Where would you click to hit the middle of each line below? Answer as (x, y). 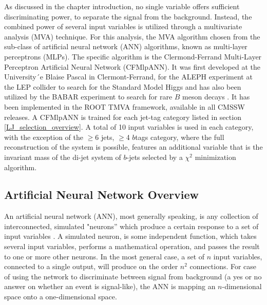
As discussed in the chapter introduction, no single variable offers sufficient (122, 6)
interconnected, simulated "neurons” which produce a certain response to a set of (131, 226)
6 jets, (105, 137)
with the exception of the (44, 137)
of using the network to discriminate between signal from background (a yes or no (133, 276)
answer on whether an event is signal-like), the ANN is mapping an (110, 286)
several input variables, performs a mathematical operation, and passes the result (132, 246)
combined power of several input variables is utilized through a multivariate (123, 26)
